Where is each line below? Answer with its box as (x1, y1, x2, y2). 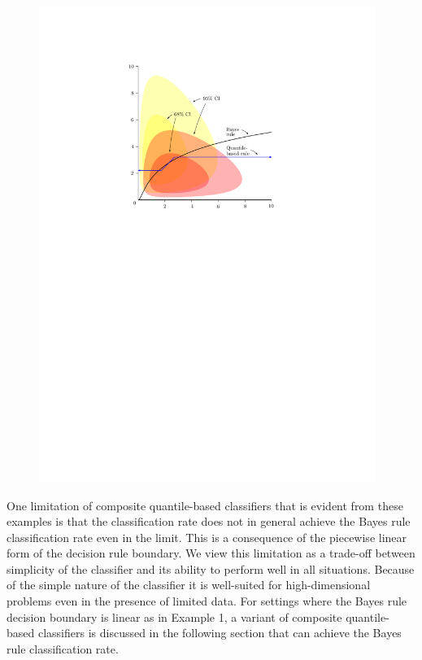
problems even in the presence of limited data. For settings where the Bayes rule (7, 592, 407, 610)
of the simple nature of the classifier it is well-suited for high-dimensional (7, 576, 371, 593)
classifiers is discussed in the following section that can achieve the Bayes (37, 624, 402, 641)
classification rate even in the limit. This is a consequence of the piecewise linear (7, 528, 407, 545)
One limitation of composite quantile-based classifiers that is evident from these (7, 496, 403, 514)
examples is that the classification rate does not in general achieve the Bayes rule (7, 513, 411, 530)
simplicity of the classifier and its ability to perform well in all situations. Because (7, 560, 415, 577)
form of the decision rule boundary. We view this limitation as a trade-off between (7, 544, 415, 562)
